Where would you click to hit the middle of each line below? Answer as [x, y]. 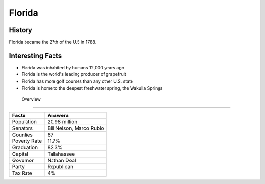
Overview [31, 99]
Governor [23, 160]
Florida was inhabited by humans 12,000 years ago [73, 67]
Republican [60, 166]
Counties [22, 135]
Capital [20, 154]
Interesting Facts [36, 56]
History [21, 30]
